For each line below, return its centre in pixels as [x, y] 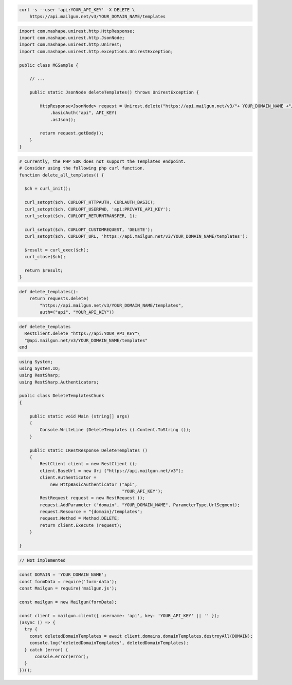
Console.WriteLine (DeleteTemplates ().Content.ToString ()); [116, 430]
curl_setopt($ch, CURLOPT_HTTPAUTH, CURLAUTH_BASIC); [90, 202]
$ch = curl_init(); [48, 189]
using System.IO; [40, 368]
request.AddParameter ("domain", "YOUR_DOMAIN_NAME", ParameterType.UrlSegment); [140, 505]
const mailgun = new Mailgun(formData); [68, 602]
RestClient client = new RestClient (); [89, 464]
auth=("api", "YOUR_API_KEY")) [77, 312]
